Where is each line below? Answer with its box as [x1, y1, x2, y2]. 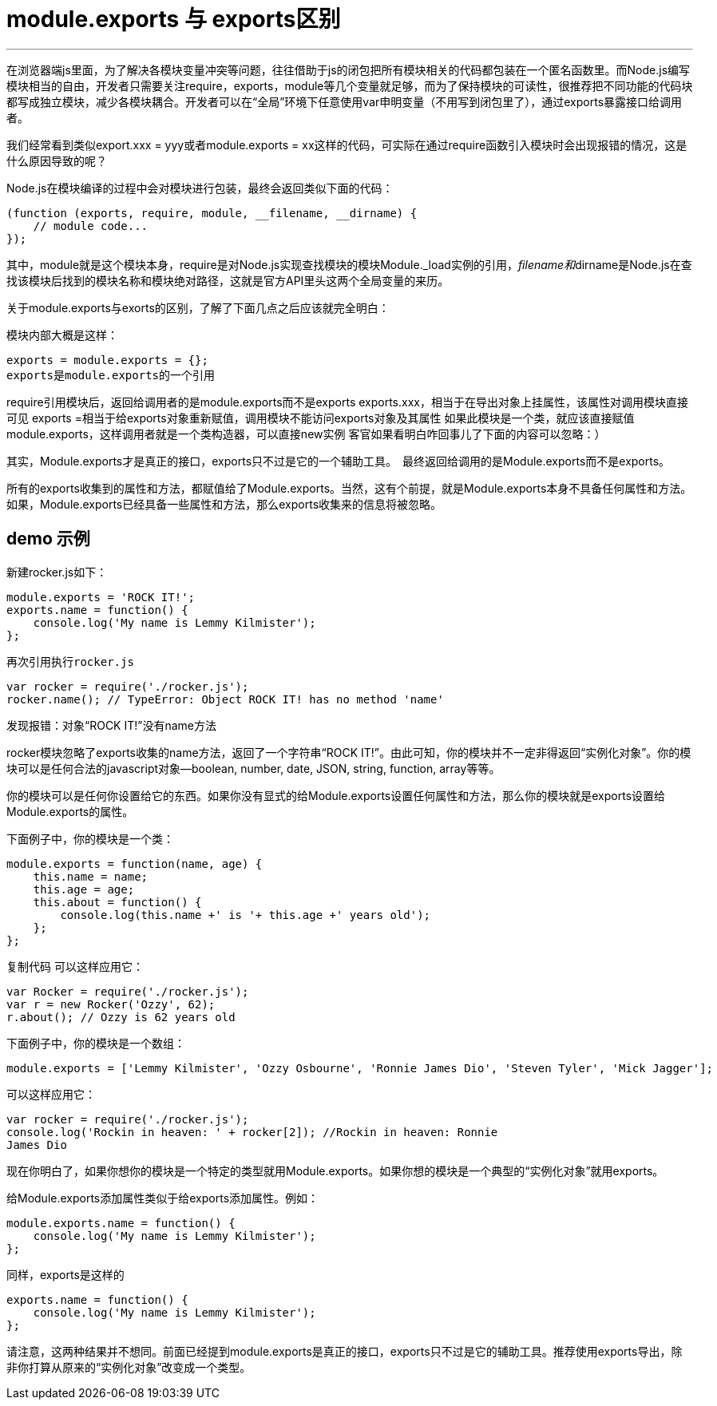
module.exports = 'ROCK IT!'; [6, 590, 196, 604]
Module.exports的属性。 [6, 804, 134, 818]
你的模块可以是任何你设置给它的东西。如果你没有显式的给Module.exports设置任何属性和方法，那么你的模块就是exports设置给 [6, 788, 666, 802]
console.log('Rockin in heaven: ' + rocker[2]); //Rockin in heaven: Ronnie [6, 1125, 498, 1139]
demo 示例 [6, 529, 90, 549]
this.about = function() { [33, 895, 202, 909]
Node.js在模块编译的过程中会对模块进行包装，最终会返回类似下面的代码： [6, 180, 394, 195]
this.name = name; [33, 869, 149, 883]
